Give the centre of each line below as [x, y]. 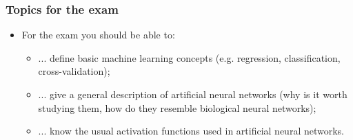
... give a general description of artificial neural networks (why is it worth [193, 94]
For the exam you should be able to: [98, 35]
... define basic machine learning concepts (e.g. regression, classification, [189, 57]
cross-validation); [74, 71]
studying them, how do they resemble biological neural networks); [177, 107]
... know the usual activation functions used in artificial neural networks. [191, 131]
